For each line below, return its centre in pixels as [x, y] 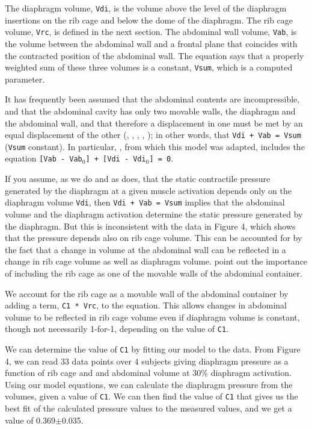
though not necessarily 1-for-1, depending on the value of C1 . [117, 329]
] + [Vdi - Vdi [116, 159]
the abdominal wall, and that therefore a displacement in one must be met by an [154, 123]
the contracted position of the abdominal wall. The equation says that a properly [154, 55]
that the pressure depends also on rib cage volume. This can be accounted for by [154, 238]
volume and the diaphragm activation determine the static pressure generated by [154, 214]
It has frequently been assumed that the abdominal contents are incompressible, [152, 99]
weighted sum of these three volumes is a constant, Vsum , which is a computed [149, 67]
